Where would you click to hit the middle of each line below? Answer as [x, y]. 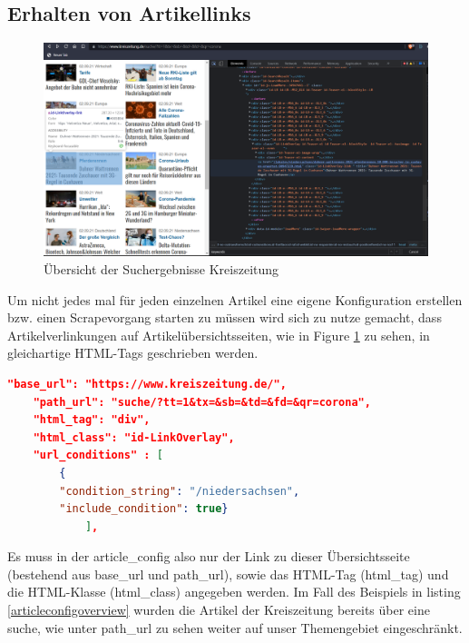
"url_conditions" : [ [98, 455]
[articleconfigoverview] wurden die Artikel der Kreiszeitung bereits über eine [219, 610]
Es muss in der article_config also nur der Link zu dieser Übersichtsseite [209, 556]
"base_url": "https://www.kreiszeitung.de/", [147, 384]
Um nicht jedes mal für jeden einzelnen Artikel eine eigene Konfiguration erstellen [235, 299]
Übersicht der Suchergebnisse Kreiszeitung [161, 268]
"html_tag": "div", [92, 420]
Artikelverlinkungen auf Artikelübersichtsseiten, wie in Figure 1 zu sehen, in [219, 335]
